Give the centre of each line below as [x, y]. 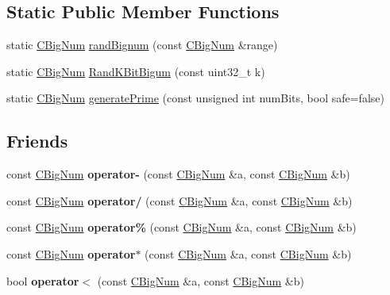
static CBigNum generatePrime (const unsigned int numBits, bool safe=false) [195, 98]
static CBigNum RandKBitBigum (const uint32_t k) [136, 71]
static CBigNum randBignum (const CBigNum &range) [142, 45]
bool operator [43, 280]
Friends [37, 141]
